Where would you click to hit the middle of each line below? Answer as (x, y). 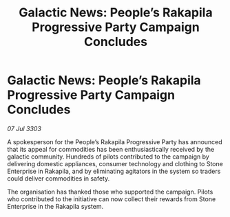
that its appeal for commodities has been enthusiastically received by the (111, 149)
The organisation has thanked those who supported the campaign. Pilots (110, 192)
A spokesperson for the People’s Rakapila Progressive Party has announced (115, 141)
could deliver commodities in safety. (59, 178)
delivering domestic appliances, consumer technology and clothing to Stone (115, 163)
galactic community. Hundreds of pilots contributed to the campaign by (108, 157)
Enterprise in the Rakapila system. (55, 206)
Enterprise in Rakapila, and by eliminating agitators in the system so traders (114, 171)
